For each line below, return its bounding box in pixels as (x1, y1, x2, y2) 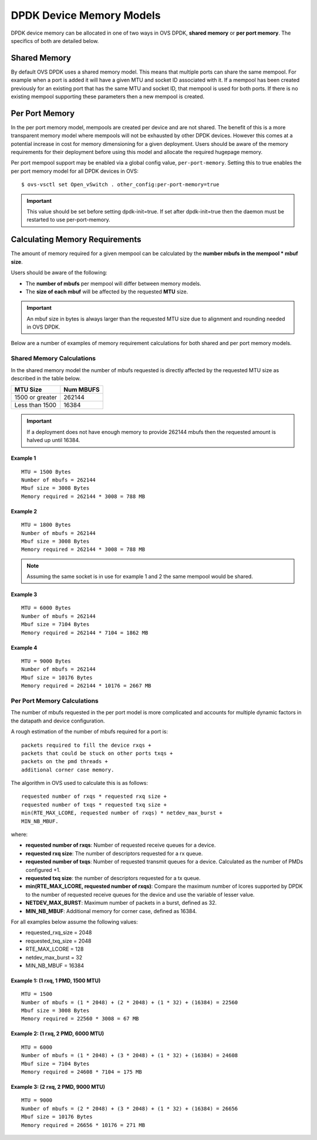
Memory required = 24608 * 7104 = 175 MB (21, 1069, 142, 1075)
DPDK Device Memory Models (11, 9, 161, 22)
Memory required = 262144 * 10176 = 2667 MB (21, 683, 152, 689)
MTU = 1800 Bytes (21, 521, 71, 529)
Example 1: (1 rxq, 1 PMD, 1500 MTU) (11, 977, 101, 984)
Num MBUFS (63, 386, 100, 394)
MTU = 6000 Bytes (21, 604, 71, 611)
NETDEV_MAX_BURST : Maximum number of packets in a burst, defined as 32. (25, 900, 217, 907)
